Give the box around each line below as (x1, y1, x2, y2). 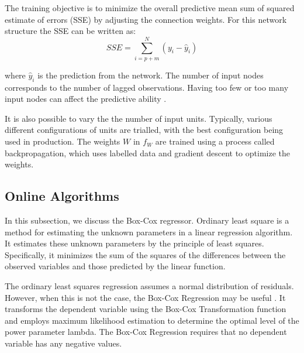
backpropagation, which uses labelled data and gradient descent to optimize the (5, 146, 290, 159)
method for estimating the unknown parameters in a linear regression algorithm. (5, 225, 293, 238)
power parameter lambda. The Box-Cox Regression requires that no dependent (5, 325, 287, 338)
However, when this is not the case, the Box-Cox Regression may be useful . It (5, 291, 286, 303)
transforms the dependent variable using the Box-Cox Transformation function (5, 303, 286, 315)
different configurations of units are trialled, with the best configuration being (5, 124, 284, 136)
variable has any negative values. (5, 337, 122, 349)
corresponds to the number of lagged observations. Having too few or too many (5, 81, 289, 93)
